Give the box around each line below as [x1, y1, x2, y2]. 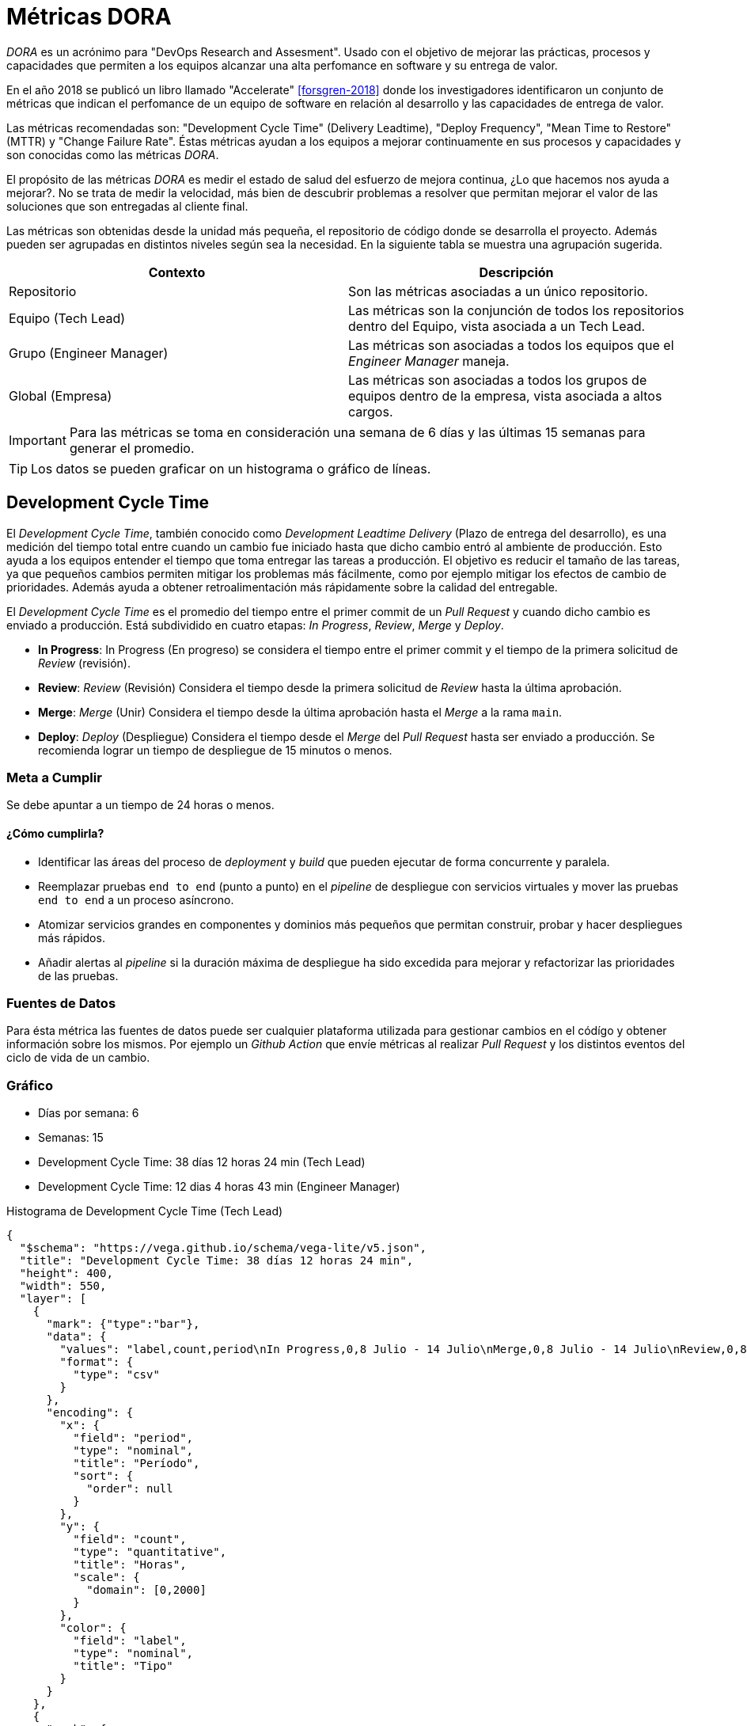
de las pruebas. [38, 968, 119, 983]
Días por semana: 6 [38, 1106, 139, 1120]
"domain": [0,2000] [86, 1583, 207, 1597]
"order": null [86, 1482, 173, 1496]
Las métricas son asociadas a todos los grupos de [348, 371, 647, 388]
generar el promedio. [69, 439, 195, 456]
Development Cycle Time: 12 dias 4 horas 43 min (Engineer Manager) [38, 1180, 400, 1194]
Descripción [479, 264, 554, 280]
